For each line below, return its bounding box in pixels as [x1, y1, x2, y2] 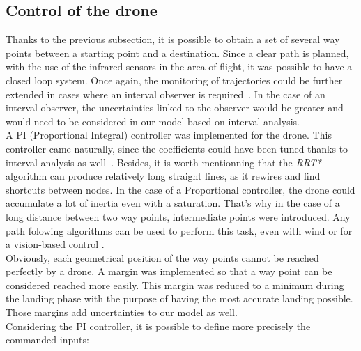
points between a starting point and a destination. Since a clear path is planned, [6, 45, 349, 60]
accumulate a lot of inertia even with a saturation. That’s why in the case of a [6, 196, 340, 210]
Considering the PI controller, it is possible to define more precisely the [6, 318, 311, 333]
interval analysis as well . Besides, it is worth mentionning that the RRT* [6, 155, 321, 169]
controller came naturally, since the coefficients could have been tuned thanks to [6, 141, 348, 155]
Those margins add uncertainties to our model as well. [6, 305, 238, 320]
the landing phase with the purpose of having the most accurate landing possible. [6, 291, 353, 306]
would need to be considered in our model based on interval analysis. [6, 114, 300, 128]
